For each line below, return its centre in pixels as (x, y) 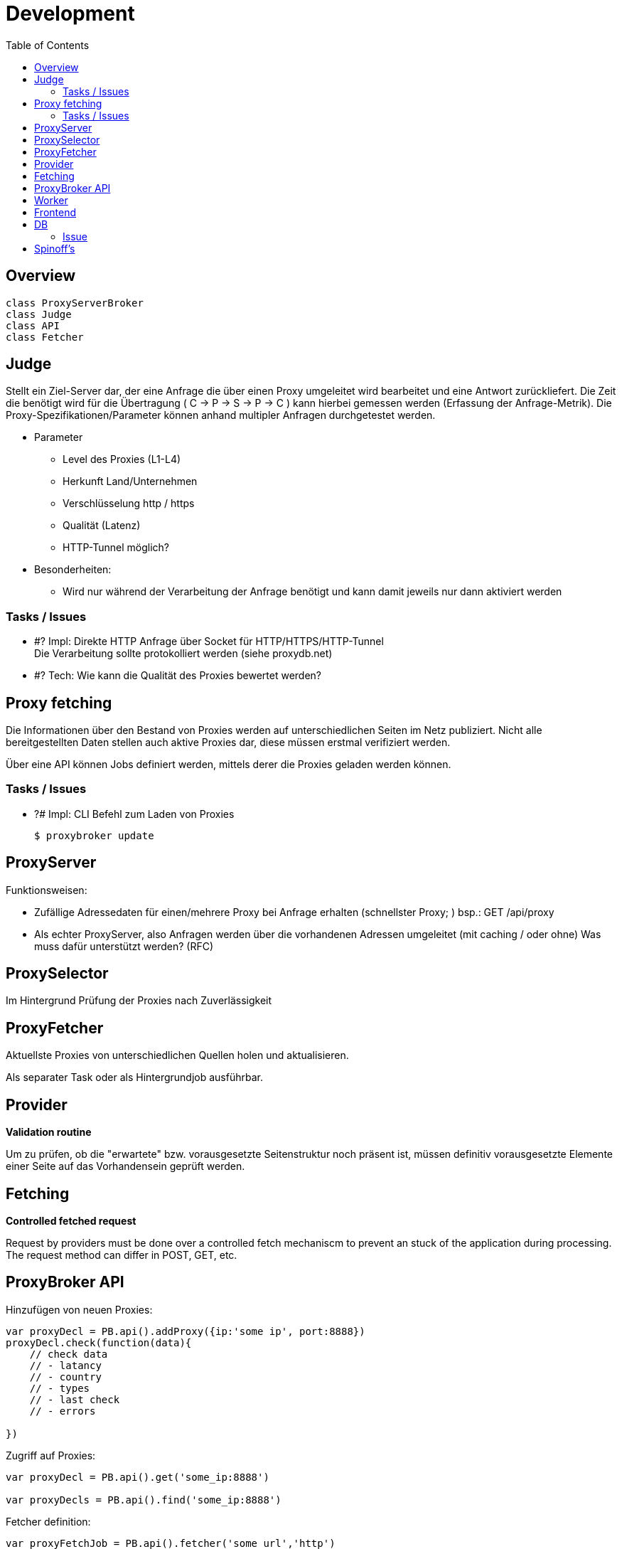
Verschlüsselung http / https (129, 504)
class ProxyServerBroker (75, 303)
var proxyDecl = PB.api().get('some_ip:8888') (138, 1477)
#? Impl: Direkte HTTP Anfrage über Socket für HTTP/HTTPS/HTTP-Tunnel (209, 642)
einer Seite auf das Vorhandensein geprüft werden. (125, 1166)
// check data (69, 1354)
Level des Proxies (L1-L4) (122, 459)
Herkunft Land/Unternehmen (130, 481)
